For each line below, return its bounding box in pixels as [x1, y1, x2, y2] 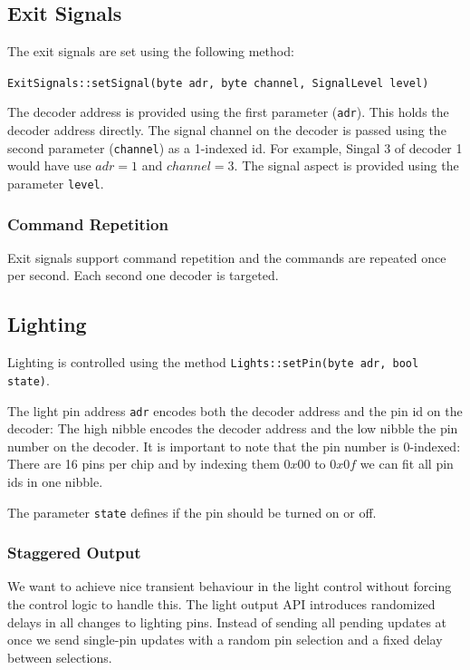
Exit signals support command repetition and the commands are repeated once [7, 248, 446, 267]
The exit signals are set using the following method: [7, 42, 294, 61]
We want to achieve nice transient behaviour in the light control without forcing [7, 577, 452, 596]
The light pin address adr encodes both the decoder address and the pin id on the [7, 401, 463, 420]
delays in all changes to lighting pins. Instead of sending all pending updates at [7, 612, 447, 631]
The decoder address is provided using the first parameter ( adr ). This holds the [7, 102, 449, 121]
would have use [7, 156, 91, 175]
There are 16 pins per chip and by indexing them [7, 454, 280, 473]
